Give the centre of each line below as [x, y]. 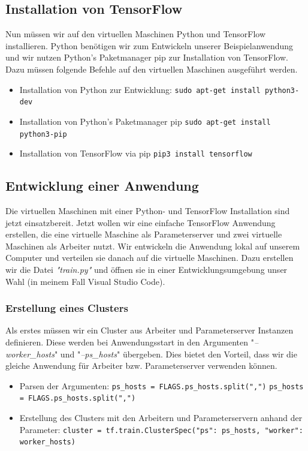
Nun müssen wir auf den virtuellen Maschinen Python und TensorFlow [136, 34]
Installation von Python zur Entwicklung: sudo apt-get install [140, 89]
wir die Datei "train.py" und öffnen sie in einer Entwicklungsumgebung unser [147, 270]
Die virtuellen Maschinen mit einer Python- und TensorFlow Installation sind [148, 211]
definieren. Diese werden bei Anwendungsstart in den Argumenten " [130, 342]
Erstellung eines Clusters [67, 308]
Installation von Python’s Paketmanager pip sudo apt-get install [145, 121]
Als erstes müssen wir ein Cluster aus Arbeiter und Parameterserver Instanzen [150, 330]
